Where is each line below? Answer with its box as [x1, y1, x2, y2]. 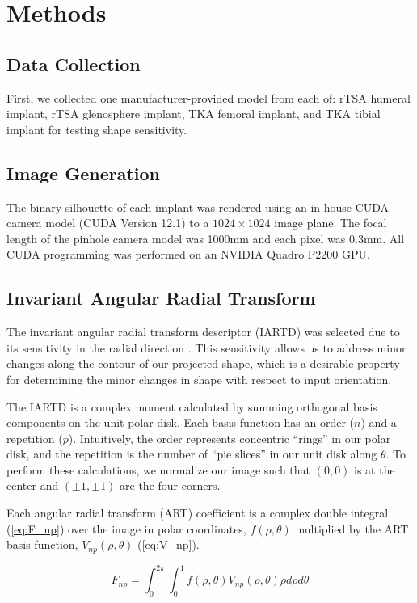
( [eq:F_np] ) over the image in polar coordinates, [6, 520, 246, 537]
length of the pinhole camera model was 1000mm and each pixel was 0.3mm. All [6, 230, 405, 247]
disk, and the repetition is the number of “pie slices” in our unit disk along [6, 445, 377, 462]
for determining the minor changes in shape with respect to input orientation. [6, 370, 392, 387]
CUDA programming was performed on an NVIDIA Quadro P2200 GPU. [6, 246, 370, 263]
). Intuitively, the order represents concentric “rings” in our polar [68, 429, 391, 446]
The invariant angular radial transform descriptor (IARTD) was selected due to [6, 323, 400, 340]
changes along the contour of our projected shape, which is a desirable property [6, 355, 400, 372]
